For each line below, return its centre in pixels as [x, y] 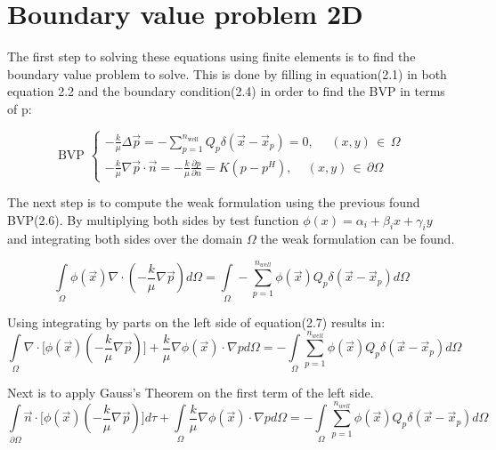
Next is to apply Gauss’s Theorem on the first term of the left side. [191, 392]
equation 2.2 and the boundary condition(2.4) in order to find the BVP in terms [226, 91]
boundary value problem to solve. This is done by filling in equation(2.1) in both [227, 73]
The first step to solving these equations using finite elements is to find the [211, 56]
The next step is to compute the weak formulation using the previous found [214, 202]
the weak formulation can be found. [358, 239]
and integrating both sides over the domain [125, 239]
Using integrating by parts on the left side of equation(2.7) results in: [196, 321]
